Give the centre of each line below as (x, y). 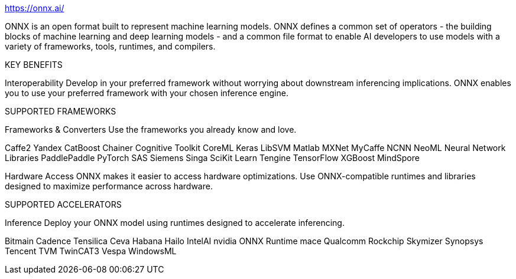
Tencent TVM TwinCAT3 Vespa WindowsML (91, 251)
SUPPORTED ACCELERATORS (63, 204)
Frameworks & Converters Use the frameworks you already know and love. (151, 129)
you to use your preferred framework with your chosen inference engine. (147, 93)
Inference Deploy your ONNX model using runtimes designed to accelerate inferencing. (175, 223)
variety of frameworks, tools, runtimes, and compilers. (110, 46)
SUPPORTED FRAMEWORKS (61, 111)
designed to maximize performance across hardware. (109, 186)
